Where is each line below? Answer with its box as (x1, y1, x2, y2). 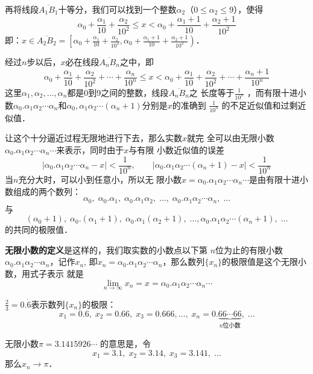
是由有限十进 (249, 173, 300, 185)
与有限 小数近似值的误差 (128, 143, 224, 156)
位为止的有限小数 (215, 243, 283, 256)
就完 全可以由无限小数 (187, 132, 274, 144)
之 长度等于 (189, 86, 235, 98)
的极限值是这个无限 (222, 255, 299, 268)
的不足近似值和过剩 (221, 98, 298, 111)
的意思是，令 (100, 337, 151, 350)
